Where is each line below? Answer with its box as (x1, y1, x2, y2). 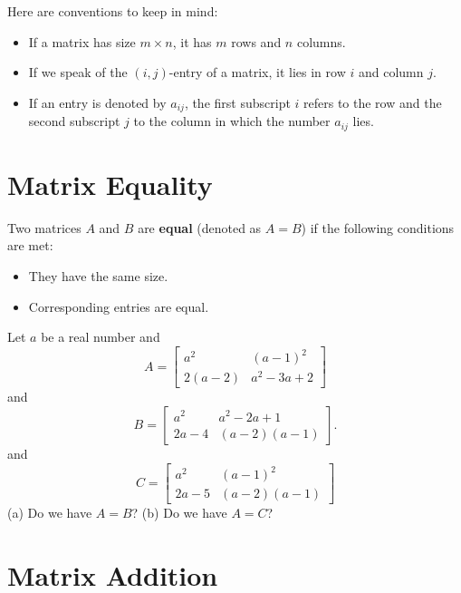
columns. (296, 32, 346, 51)
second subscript (28, 112, 120, 131)
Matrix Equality (7, 165, 213, 202)
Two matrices (7, 218, 82, 237)
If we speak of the (28, 63, 128, 82)
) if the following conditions (301, 218, 455, 237)
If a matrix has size (28, 32, 136, 51)
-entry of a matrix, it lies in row (168, 63, 346, 82)
